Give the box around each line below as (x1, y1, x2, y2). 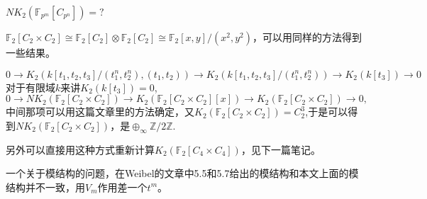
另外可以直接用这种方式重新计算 (6, 142, 155, 157)
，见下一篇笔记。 (240, 142, 321, 157)
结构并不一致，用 (6, 179, 85, 194)
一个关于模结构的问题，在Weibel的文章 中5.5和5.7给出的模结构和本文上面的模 (6, 166, 359, 181)
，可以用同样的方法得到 (252, 30, 362, 44)
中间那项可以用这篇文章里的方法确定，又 (6, 104, 194, 119)
